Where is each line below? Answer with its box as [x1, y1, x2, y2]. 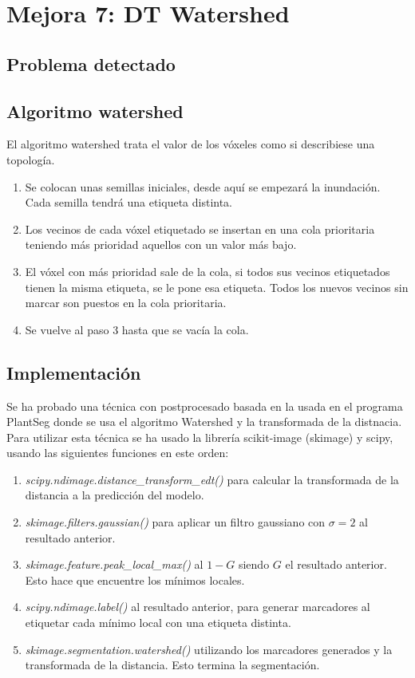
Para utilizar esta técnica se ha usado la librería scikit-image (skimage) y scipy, [6, 428, 393, 445]
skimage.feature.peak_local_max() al [25, 556, 204, 573]
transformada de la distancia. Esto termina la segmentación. [25, 656, 320, 673]
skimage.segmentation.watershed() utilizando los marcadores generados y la [25, 641, 393, 657]
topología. [6, 151, 55, 168]
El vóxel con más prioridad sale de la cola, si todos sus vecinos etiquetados [25, 262, 390, 279]
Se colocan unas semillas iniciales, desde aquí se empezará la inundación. [25, 178, 381, 195]
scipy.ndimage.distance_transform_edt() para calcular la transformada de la [25, 471, 399, 487]
